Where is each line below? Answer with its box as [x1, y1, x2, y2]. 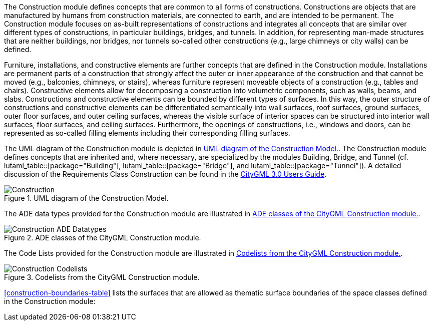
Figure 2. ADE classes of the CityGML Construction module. [4, 233, 201, 242]
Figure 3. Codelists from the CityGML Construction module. [4, 273, 200, 281]
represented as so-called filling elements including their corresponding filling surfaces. [4, 129, 290, 137]
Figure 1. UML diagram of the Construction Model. [4, 194, 169, 202]
